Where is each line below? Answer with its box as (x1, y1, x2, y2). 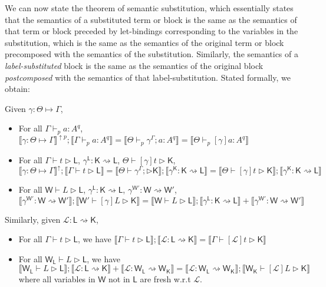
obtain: (5, 83, 30, 95)
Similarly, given (5, 213, 61, 225)
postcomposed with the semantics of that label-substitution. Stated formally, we (5, 71, 291, 83)
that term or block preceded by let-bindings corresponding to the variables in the (5, 25, 298, 37)
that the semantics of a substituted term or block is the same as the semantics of (5, 13, 297, 25)
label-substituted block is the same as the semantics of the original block (5, 59, 264, 71)
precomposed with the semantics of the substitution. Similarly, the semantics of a (5, 48, 298, 60)
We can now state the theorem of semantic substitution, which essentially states (5, 2, 294, 14)
